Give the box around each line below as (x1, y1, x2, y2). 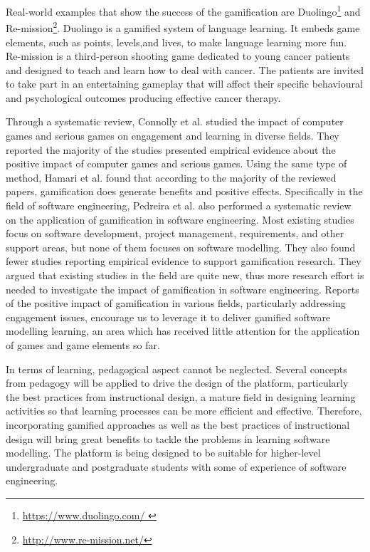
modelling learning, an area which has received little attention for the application (6, 323, 360, 338)
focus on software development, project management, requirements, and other (6, 226, 344, 241)
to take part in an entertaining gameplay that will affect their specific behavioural (6, 76, 363, 91)
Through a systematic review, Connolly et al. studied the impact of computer (6, 114, 344, 129)
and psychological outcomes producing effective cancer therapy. (6, 90, 281, 105)
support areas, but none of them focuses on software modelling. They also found (6, 239, 356, 254)
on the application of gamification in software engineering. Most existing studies (6, 212, 354, 226)
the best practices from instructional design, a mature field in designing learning (6, 389, 356, 404)
